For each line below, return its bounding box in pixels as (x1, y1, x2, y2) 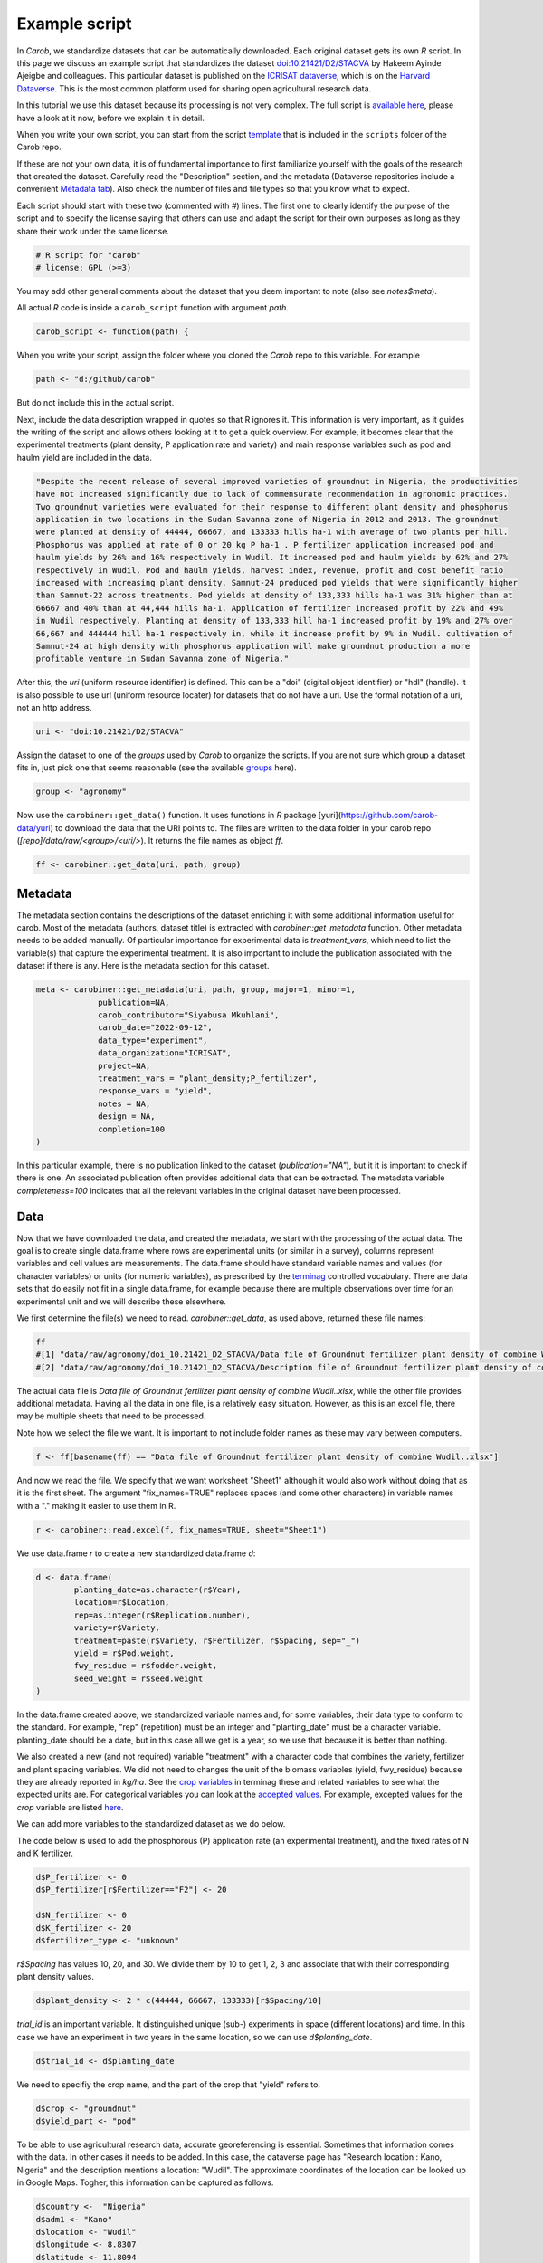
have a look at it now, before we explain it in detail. (16, 112, 205, 123)
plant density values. (16, 1972, 94, 1982)
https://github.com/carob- (340, 810, 439, 821)
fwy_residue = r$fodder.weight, (73, 1661, 217, 1671)
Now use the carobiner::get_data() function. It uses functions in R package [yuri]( (16, 810, 342, 821)
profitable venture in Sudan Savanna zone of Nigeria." (35, 654, 290, 664)
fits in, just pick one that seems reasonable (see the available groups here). (16, 762, 298, 773)
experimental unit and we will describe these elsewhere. (16, 1295, 226, 1307)
